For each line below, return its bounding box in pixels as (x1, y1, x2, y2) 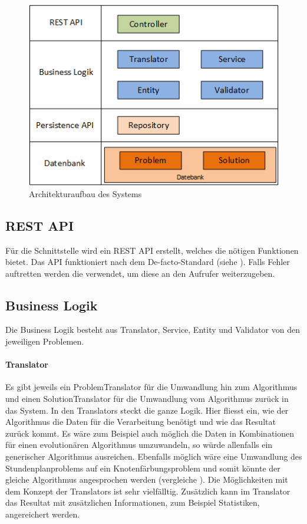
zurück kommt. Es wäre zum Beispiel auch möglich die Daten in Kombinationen (5, 427, 294, 439)
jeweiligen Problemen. (5, 335, 84, 348)
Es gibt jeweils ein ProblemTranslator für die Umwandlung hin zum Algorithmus (5, 381, 298, 393)
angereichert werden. (5, 508, 80, 520)
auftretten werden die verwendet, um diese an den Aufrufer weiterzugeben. (5, 267, 275, 279)
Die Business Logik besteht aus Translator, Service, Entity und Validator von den (5, 323, 300, 336)
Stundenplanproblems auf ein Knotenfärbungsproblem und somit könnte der (5, 461, 280, 474)
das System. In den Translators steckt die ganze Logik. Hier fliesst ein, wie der (5, 404, 289, 416)
